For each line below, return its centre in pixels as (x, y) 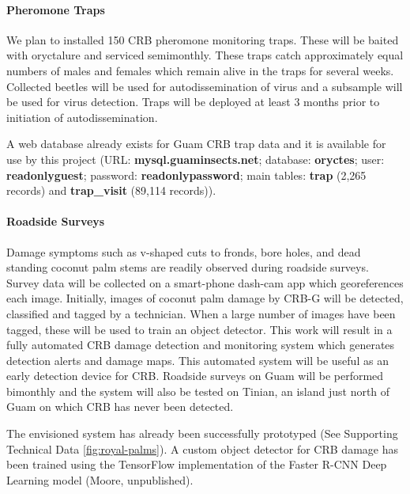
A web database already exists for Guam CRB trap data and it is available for (196, 144)
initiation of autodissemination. (82, 117)
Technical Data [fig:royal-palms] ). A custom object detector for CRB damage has (202, 448)
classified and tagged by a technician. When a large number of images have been (201, 313)
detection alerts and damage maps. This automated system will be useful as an (197, 360)
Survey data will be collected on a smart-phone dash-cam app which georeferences (205, 282)
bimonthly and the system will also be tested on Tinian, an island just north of (198, 391)
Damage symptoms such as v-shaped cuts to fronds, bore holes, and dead (184, 251)
